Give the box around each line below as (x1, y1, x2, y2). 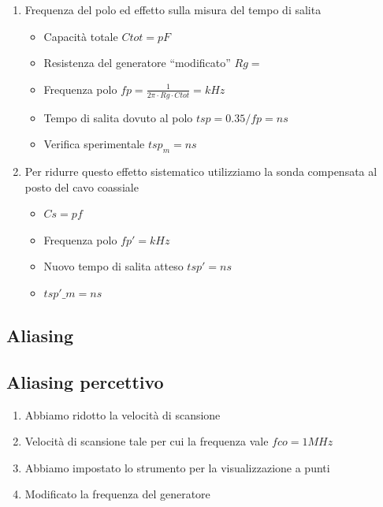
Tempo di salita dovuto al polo (43, 109, 193, 125)
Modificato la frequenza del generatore (24, 486, 210, 502)
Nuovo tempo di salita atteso (43, 258, 184, 274)
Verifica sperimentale (43, 136, 145, 152)
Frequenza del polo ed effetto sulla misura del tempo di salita (24, 2, 322, 17)
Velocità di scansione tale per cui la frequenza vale (24, 433, 269, 449)
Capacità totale (43, 28, 118, 44)
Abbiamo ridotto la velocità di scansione (24, 406, 221, 423)
